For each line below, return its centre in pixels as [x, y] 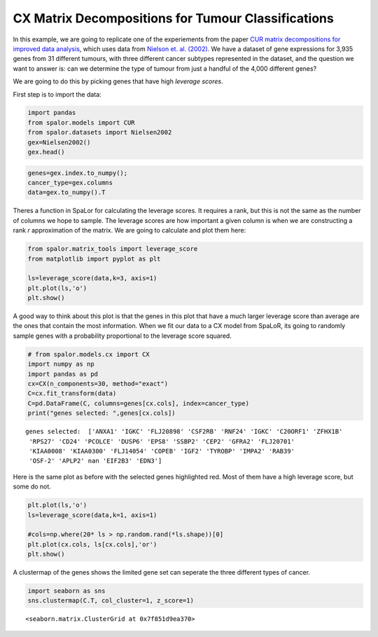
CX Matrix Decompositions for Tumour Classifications [173, 18]
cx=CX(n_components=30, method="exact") [98, 384]
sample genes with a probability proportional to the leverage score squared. [122, 336]
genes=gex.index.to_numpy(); [78, 173]
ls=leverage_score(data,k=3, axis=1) [92, 278]
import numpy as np [61, 364]
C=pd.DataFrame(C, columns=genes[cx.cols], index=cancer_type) [139, 403]
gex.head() [46, 152]
